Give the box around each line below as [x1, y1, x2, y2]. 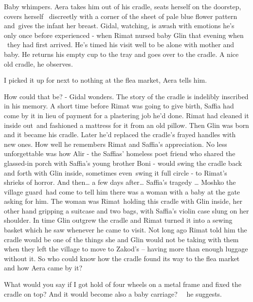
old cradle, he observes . [4, 58, 73, 69]
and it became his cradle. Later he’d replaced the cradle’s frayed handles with [4, 129, 236, 140]
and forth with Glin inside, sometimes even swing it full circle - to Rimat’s [4, 167, 227, 178]
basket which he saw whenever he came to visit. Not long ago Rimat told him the [4, 225, 247, 235]
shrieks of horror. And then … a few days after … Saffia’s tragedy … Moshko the [4, 177, 236, 187]
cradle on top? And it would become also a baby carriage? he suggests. [4, 288, 222, 299]
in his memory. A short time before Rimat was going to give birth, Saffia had [4, 101, 234, 111]
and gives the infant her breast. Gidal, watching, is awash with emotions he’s [4, 20, 235, 31]
